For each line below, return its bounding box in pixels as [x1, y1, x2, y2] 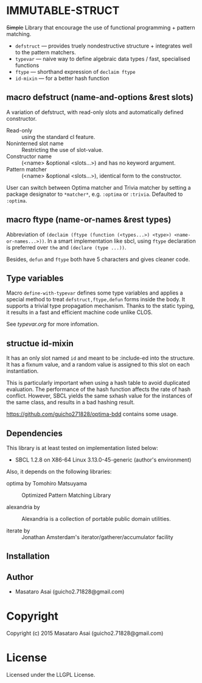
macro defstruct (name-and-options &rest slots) [6, 92, 193, 102]
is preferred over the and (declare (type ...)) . [6, 243, 127, 251]
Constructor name [6, 152, 52, 160]
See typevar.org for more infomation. [6, 321, 99, 328]
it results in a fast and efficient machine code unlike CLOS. [6, 309, 153, 316]
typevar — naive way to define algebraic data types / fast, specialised [15, 55, 190, 62]
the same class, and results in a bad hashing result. [6, 399, 135, 406]
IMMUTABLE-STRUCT [6, 4, 120, 18]
